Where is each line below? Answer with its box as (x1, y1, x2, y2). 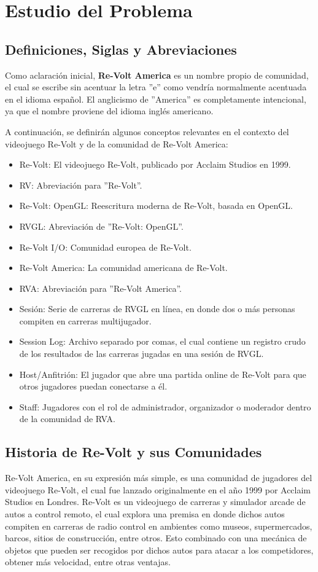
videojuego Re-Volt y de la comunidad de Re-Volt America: (5, 137, 228, 150)
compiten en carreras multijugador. (19, 314, 152, 327)
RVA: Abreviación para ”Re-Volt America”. (19, 281, 182, 294)
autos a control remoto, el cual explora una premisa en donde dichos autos (5, 507, 285, 520)
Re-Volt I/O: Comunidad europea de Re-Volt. (19, 240, 192, 253)
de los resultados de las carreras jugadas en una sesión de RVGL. (19, 347, 264, 360)
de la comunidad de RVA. (19, 412, 115, 425)
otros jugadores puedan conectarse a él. (19, 380, 168, 393)
